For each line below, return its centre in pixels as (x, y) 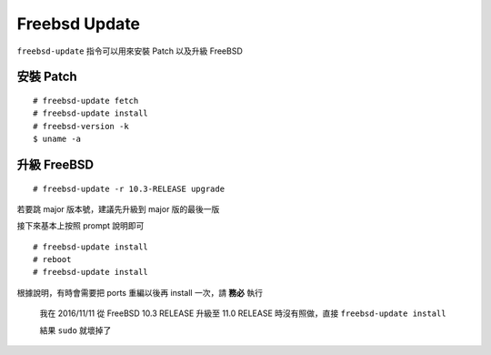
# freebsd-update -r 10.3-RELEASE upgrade (129, 188)
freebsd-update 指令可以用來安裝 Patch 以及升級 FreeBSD (130, 51)
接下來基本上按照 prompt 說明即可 (80, 226)
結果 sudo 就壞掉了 (75, 330)
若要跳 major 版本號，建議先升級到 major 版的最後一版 (118, 208)
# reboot (52, 260)
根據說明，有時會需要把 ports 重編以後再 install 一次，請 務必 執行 (140, 292)
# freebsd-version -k (81, 126)
